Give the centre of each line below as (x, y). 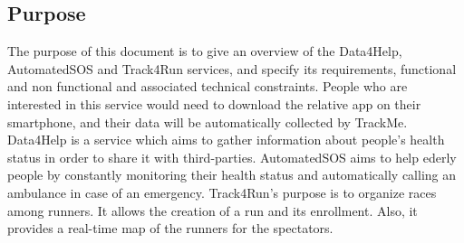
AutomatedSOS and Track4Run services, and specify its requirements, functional (232, 68)
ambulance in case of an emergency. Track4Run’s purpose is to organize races (222, 192)
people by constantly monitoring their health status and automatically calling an (232, 175)
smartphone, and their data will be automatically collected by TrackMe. (208, 121)
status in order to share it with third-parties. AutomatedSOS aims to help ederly (232, 157)
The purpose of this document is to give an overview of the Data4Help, (205, 51)
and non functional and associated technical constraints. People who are (208, 86)
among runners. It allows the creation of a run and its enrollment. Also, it (213, 210)
